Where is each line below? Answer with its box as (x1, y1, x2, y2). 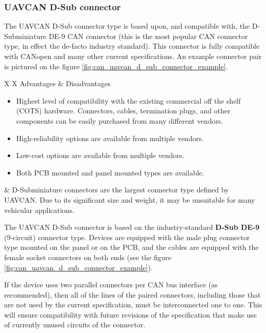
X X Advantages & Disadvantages (4, 78, 111, 89)
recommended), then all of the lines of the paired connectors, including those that (4, 289, 261, 300)
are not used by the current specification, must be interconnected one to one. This (4, 299, 262, 310)
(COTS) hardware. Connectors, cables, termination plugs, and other (16, 105, 231, 116)
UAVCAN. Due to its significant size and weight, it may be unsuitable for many (4, 194, 255, 205)
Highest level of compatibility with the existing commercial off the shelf (16, 95, 241, 106)
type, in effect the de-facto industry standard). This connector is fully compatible (4, 41, 260, 51)
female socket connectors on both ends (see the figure (4, 251, 172, 262)
